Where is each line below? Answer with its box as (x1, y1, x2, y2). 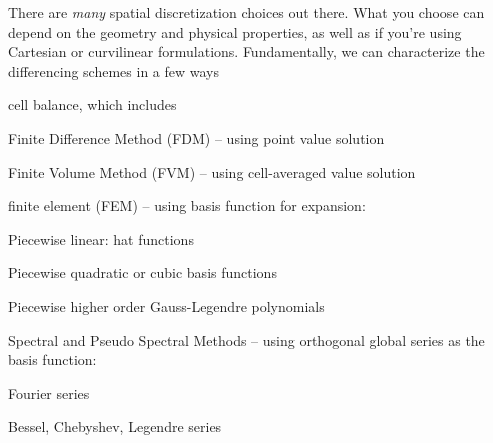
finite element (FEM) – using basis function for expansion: (8, 195, 366, 216)
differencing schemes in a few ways (8, 60, 219, 81)
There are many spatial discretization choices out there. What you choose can (8, 2, 485, 22)
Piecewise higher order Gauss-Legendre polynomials (8, 295, 325, 316)
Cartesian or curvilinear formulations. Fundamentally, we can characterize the (8, 41, 485, 62)
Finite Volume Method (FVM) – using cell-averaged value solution (8, 161, 416, 182)
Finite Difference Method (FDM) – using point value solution (8, 127, 385, 148)
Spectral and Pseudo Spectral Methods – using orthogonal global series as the (8, 329, 485, 350)
